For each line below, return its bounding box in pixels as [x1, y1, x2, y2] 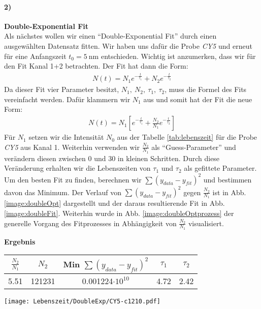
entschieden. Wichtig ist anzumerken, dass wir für [101, 50, 256, 61]
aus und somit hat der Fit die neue [143, 94, 252, 104]
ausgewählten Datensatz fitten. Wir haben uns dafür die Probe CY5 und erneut [4, 40, 252, 51]
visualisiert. [188, 218, 224, 228]
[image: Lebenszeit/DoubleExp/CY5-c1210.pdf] [4, 298, 160, 305]
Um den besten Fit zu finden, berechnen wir [4, 174, 142, 184]
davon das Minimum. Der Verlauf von [4, 187, 121, 197]
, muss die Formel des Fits [165, 84, 247, 95]
